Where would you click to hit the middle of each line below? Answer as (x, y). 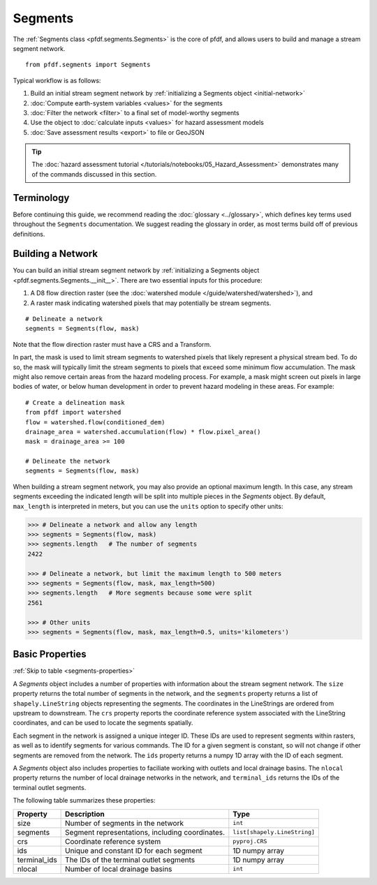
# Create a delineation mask (75, 402)
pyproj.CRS (250, 841)
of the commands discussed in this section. (94, 174)
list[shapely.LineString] (274, 832)
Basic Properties (50, 654)
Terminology (41, 198)
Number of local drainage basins (119, 869)
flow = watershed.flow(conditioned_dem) (95, 422)
